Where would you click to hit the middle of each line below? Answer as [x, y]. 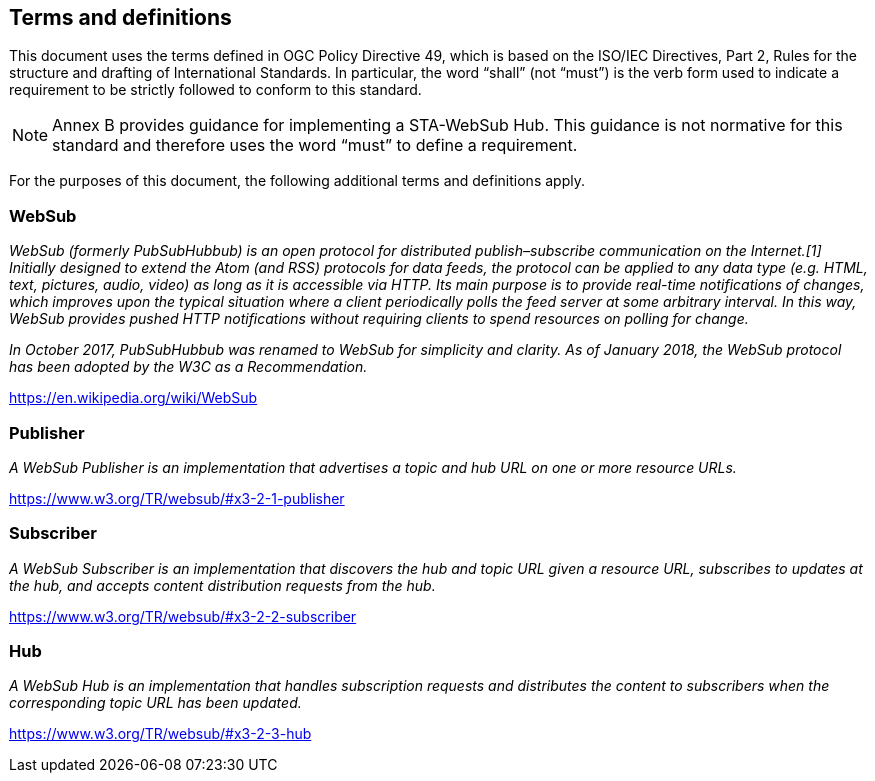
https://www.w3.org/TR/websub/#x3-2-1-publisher [177, 498]
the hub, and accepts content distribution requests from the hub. [222, 585]
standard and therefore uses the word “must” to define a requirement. [315, 145]
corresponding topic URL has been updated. [155, 703]
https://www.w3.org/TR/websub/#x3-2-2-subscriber [183, 616]
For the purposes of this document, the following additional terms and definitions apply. [297, 181]
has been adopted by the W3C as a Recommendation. [188, 367]
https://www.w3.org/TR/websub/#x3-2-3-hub [160, 734]
